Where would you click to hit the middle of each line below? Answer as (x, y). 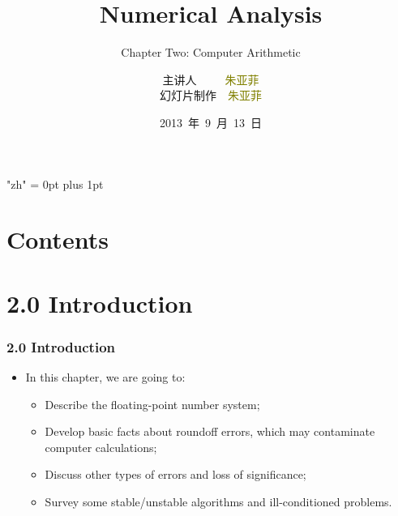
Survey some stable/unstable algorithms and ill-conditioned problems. (218, 502)
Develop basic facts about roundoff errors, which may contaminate (210, 431)
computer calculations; (101, 447)
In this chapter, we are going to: (105, 377)
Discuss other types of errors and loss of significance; (175, 474)
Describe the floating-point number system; (152, 404)
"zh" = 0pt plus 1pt (55, 183)
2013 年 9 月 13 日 (211, 122)
